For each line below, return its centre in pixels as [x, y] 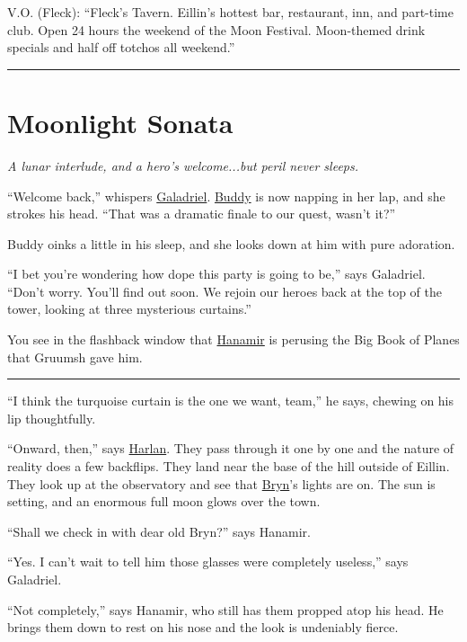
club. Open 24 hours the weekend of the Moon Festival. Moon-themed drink [216, 29]
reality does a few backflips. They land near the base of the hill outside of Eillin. [229, 466]
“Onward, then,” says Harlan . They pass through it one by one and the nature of [231, 448]
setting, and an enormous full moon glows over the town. [164, 501]
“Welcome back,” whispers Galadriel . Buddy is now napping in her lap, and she [226, 196]
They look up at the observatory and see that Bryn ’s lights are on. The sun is [221, 483]
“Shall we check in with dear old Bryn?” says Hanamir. [159, 531]
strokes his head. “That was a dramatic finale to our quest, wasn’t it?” [202, 214]
